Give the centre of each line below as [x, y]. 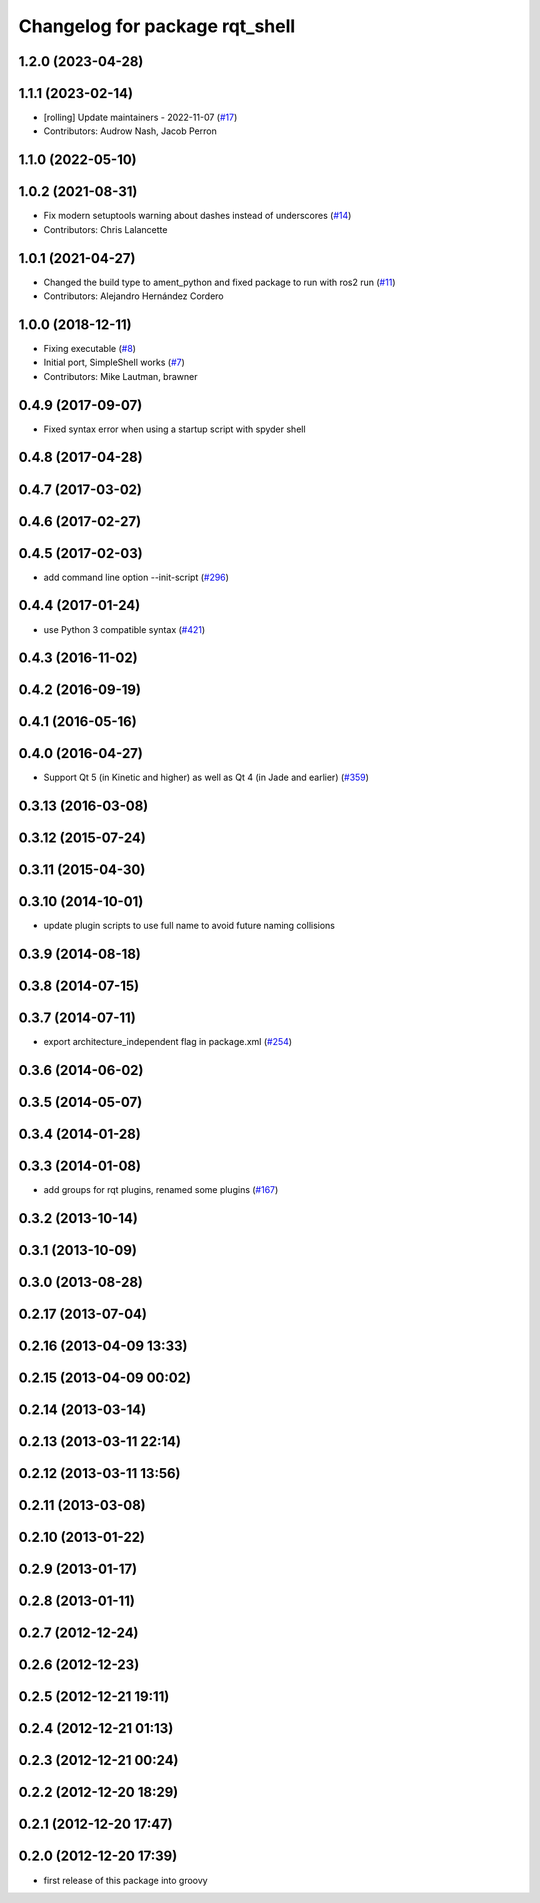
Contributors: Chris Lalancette [105, 229]
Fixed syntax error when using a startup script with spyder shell [174, 429]
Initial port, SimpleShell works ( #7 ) [114, 362]
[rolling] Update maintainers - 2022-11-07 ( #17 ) [140, 117]
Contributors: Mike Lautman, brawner [120, 376]
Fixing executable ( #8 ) [90, 348]
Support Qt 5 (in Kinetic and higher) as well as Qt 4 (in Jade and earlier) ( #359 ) [206, 777]
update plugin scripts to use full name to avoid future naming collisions [189, 926]
